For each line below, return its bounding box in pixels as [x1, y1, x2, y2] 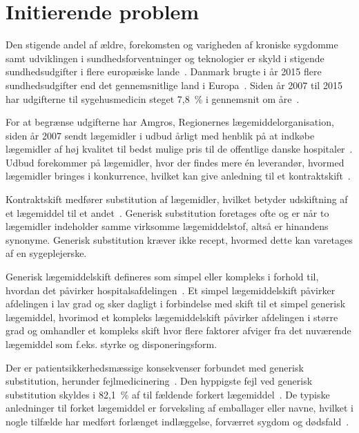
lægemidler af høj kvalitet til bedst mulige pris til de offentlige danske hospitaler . [6, 142, 353, 156]
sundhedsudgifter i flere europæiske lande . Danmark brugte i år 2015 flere [6, 64, 322, 79]
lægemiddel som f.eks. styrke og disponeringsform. [6, 337, 217, 351]
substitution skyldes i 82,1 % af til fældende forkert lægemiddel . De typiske [6, 387, 330, 401]
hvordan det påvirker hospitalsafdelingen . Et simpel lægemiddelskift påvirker [6, 282, 336, 297]
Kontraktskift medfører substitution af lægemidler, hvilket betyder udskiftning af [6, 192, 348, 206]
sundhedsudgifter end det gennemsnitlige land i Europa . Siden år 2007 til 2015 [6, 77, 342, 92]
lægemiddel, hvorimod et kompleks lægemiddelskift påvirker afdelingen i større [6, 309, 338, 324]
